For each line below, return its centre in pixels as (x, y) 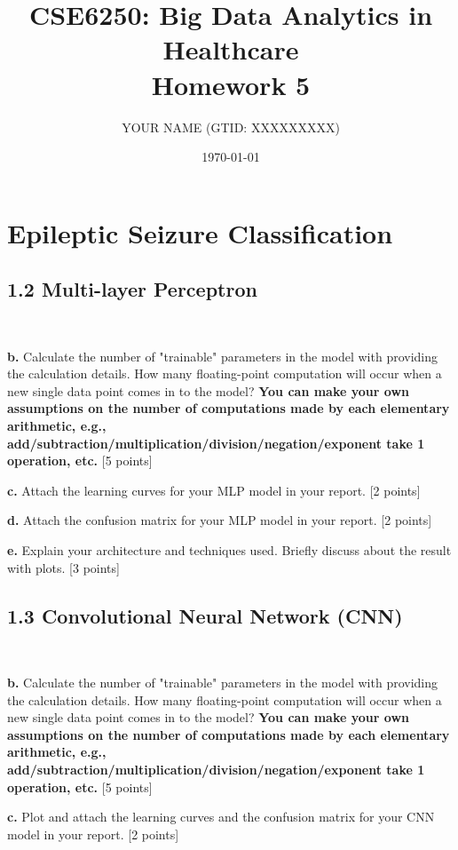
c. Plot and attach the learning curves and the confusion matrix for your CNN (221, 817)
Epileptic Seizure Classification (200, 232)
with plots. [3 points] (63, 567)
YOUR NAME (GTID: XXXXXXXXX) (231, 127)
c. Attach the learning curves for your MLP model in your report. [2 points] (214, 490)
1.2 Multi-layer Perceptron (132, 289)
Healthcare (231, 49)
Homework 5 (231, 84)
